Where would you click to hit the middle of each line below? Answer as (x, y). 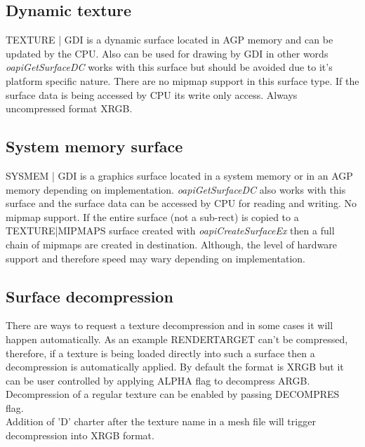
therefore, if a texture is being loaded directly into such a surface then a (160, 353)
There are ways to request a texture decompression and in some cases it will (170, 325)
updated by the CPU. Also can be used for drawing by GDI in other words (167, 53)
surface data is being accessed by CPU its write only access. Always (152, 94)
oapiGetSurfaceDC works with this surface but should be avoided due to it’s (169, 67)
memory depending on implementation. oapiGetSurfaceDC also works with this (176, 189)
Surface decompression (89, 296)
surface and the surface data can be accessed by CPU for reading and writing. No (181, 203)
